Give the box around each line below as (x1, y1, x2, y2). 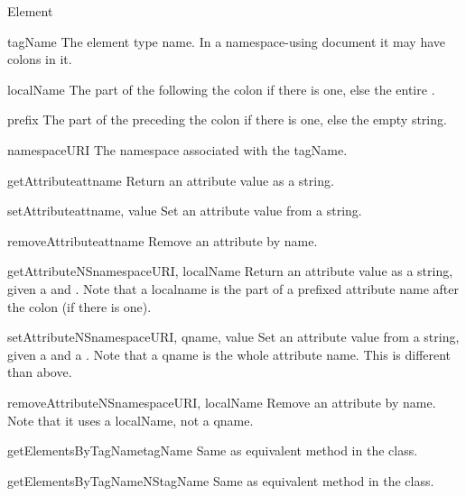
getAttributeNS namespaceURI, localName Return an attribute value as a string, (7, 262, 453, 280)
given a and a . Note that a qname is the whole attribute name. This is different (7, 344, 452, 363)
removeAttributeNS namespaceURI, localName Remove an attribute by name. (7, 392, 436, 411)
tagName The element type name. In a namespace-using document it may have (7, 32, 446, 51)
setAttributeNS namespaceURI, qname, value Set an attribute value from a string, (7, 327, 460, 346)
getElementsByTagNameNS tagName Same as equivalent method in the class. (7, 471, 434, 490)
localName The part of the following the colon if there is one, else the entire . (7, 79, 435, 98)
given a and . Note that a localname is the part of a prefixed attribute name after (7, 279, 459, 298)
